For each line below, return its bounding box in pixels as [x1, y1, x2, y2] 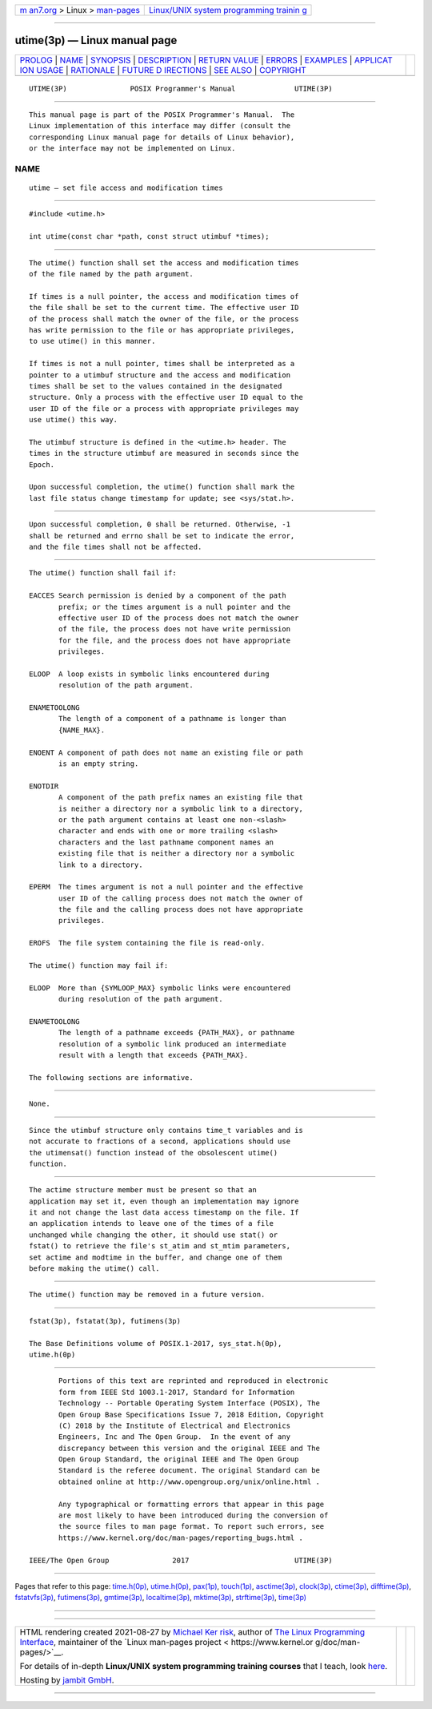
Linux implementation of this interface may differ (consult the [29, 121, 291, 131]
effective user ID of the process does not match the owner [58, 613, 299, 623]
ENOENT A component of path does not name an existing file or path [29, 748, 303, 757]
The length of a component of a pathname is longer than [58, 714, 287, 724]
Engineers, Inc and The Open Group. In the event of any [58, 1433, 291, 1441]
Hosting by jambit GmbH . [19, 1675, 115, 1686]
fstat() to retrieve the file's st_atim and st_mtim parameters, [29, 1242, 291, 1251]
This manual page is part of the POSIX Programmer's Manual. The [29, 110, 295, 119]
